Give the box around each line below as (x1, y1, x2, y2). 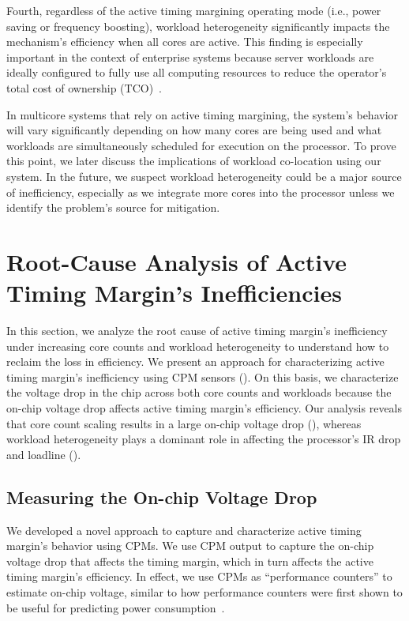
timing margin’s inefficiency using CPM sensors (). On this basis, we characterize (6, 368, 399, 385)
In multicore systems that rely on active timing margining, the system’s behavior (6, 106, 399, 122)
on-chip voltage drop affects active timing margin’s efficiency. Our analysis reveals (6, 400, 403, 416)
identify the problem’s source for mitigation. (6, 199, 220, 216)
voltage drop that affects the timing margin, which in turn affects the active (6, 552, 373, 569)
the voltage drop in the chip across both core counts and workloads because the (6, 384, 392, 401)
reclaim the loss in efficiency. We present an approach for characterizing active (6, 353, 385, 370)
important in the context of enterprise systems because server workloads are (6, 48, 374, 65)
